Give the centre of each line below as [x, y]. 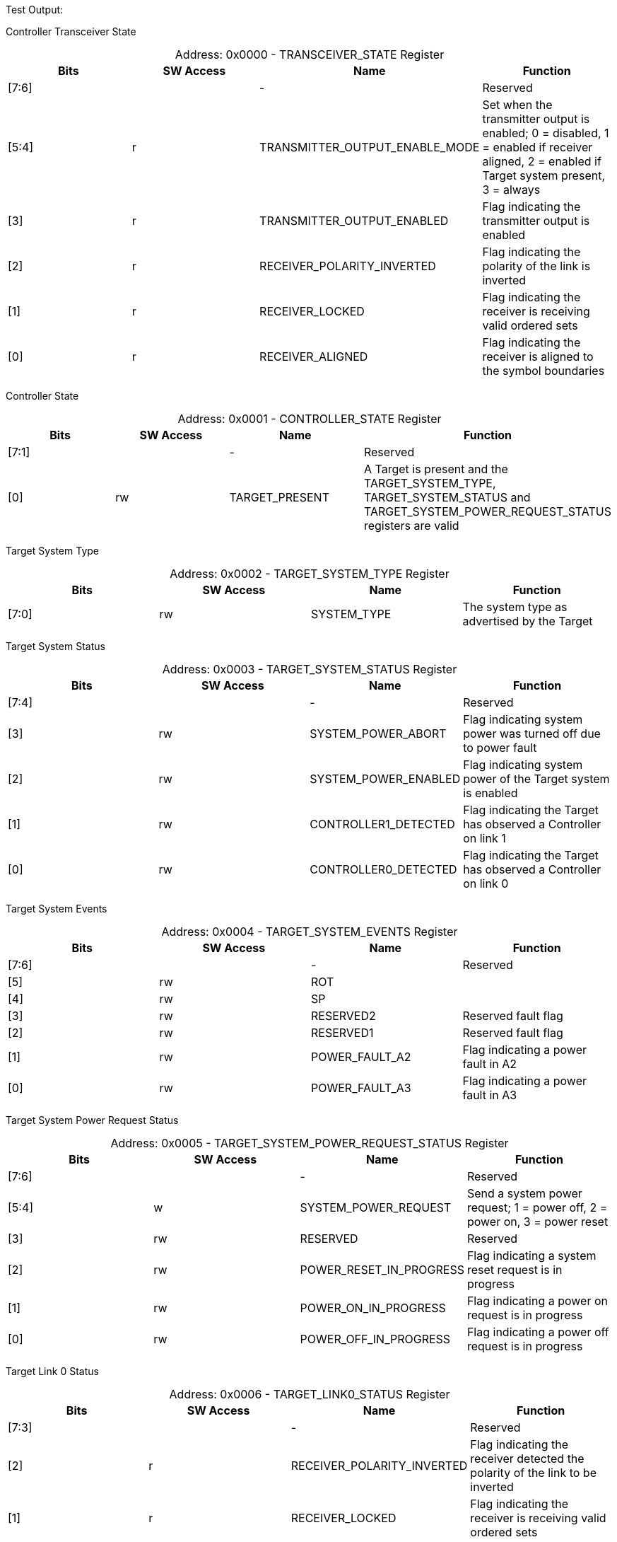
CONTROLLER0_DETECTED [383, 869]
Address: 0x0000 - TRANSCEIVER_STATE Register [310, 54]
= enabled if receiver [537, 147]
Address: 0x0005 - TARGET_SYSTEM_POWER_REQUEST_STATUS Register [310, 1143]
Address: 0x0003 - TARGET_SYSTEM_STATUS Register [310, 669]
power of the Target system [536, 779]
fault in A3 [490, 1095]
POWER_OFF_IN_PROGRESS [375, 1339]
